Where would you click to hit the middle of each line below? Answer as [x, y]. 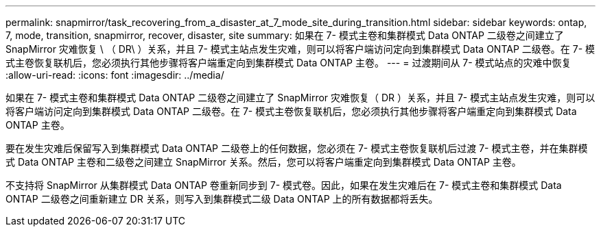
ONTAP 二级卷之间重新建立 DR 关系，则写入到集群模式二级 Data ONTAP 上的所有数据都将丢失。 [222, 199]
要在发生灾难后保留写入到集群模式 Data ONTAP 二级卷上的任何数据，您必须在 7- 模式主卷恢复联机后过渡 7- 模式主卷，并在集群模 [297, 148]
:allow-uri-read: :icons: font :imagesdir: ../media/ [115, 75]
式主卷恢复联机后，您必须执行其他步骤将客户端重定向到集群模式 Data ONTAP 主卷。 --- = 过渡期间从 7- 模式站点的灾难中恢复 [288, 63]
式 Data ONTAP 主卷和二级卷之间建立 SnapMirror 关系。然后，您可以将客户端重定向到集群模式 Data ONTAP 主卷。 [263, 162]
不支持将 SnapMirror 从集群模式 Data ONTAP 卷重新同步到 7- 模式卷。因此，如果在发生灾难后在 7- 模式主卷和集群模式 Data [284, 185]
